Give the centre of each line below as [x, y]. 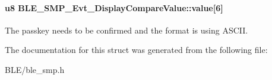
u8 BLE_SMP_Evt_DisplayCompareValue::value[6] [114, 7]
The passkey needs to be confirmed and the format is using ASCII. [126, 30]
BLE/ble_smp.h [35, 69]
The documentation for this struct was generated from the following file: [136, 50]
